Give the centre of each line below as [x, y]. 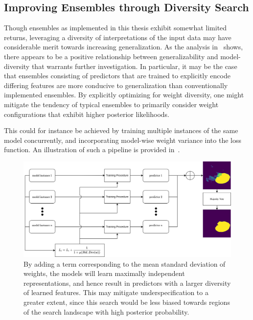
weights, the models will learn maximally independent [104, 273]
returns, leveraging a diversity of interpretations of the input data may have [118, 37]
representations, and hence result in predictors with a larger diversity [127, 283]
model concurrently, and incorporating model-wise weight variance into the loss [123, 140]
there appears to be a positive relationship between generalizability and [111, 56]
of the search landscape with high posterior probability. [106, 311]
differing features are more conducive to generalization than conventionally [116, 85]
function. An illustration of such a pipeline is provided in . [92, 149]
